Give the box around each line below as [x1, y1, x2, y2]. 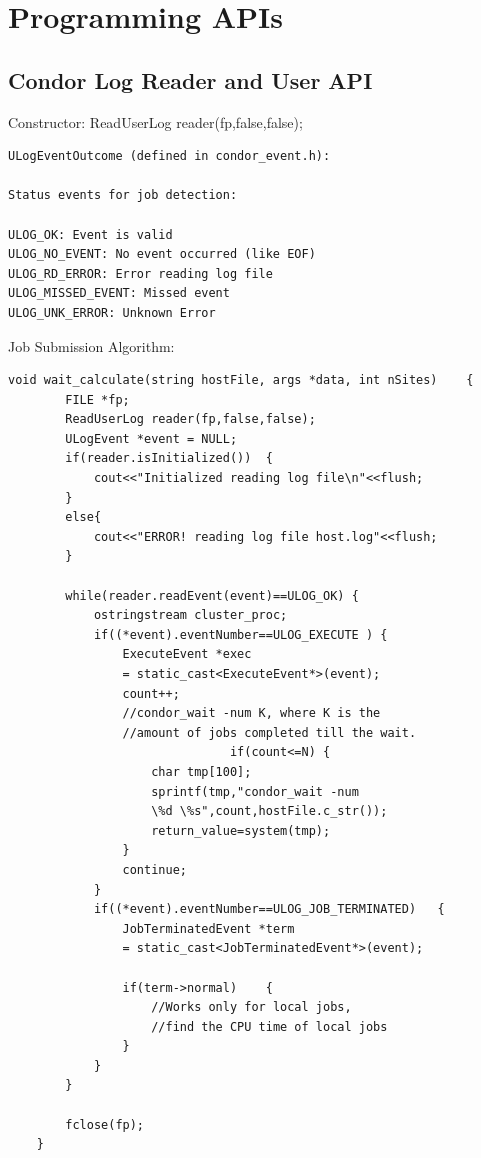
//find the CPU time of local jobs [151, 1019, 388, 1034]
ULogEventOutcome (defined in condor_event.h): [8, 149, 331, 164]
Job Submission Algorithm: [8, 335, 175, 356]
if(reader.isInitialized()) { [65, 451, 273, 466]
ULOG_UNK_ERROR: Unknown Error [8, 305, 216, 320]
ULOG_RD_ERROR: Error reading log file [8, 266, 273, 281]
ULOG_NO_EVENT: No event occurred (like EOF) [8, 247, 316, 262]
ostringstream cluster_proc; [93, 608, 288, 623]
